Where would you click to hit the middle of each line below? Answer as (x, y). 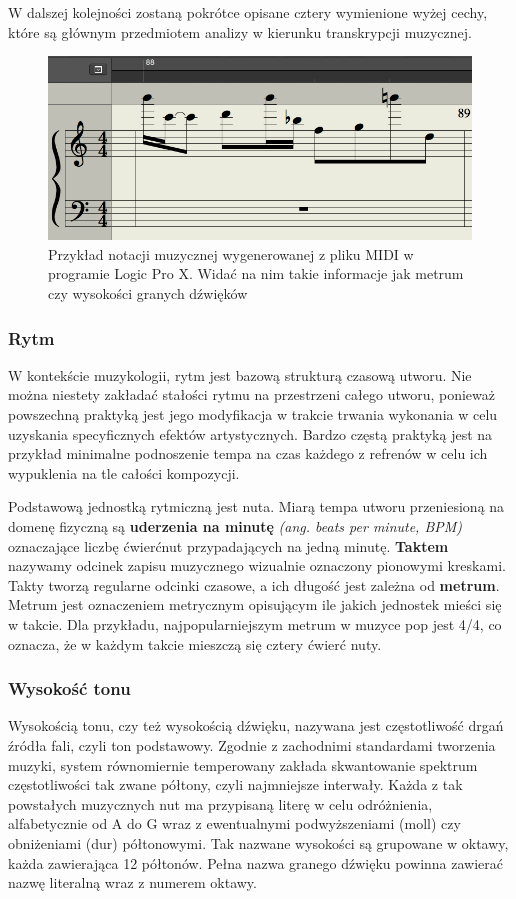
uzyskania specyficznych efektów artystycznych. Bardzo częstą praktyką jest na (250, 433)
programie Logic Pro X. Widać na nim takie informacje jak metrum (256, 273)
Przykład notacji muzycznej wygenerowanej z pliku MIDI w (231, 253)
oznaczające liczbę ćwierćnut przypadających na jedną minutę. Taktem (228, 545)
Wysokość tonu (69, 688)
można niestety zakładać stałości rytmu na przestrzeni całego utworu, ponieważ (252, 394)
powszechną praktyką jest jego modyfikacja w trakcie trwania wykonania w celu (253, 414)
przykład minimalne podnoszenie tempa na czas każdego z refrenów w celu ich (248, 453)
